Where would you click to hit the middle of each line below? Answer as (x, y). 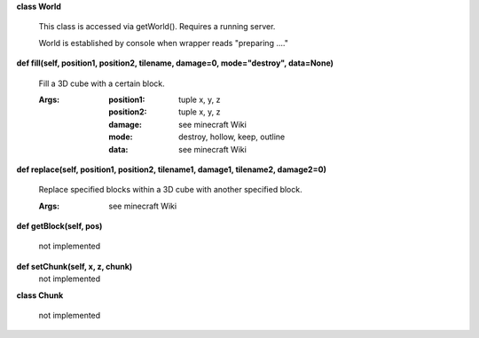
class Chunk (40, 295)
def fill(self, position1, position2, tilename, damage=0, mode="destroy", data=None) (175, 63)
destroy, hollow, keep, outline (232, 137)
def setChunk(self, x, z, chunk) (75, 266)
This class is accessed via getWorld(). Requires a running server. (157, 27)
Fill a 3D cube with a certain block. (102, 83)
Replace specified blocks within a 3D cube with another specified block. (170, 190)
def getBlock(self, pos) (59, 226)
